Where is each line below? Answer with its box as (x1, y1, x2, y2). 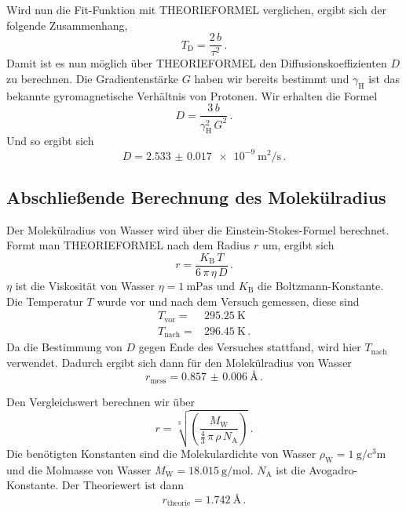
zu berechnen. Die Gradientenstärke (6, 70, 179, 86)
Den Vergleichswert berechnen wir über (6, 393, 196, 409)
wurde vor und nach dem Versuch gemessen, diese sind (97, 292, 360, 309)
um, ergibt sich (262, 237, 335, 253)
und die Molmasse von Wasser (6, 461, 152, 478)
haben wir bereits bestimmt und (194, 70, 349, 86)
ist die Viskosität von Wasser (15, 277, 155, 293)
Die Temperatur (6, 292, 83, 309)
